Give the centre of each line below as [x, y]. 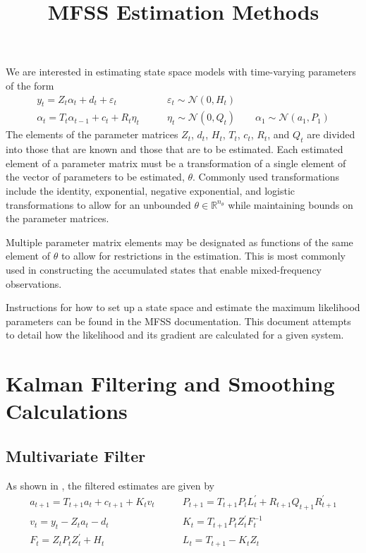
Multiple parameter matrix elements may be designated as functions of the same [179, 242]
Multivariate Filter [76, 455]
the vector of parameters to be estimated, [95, 177]
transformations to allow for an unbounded [98, 204]
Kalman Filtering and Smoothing [170, 383]
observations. [34, 283]
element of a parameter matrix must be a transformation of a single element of [176, 163]
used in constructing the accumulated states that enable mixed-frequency [164, 269]
